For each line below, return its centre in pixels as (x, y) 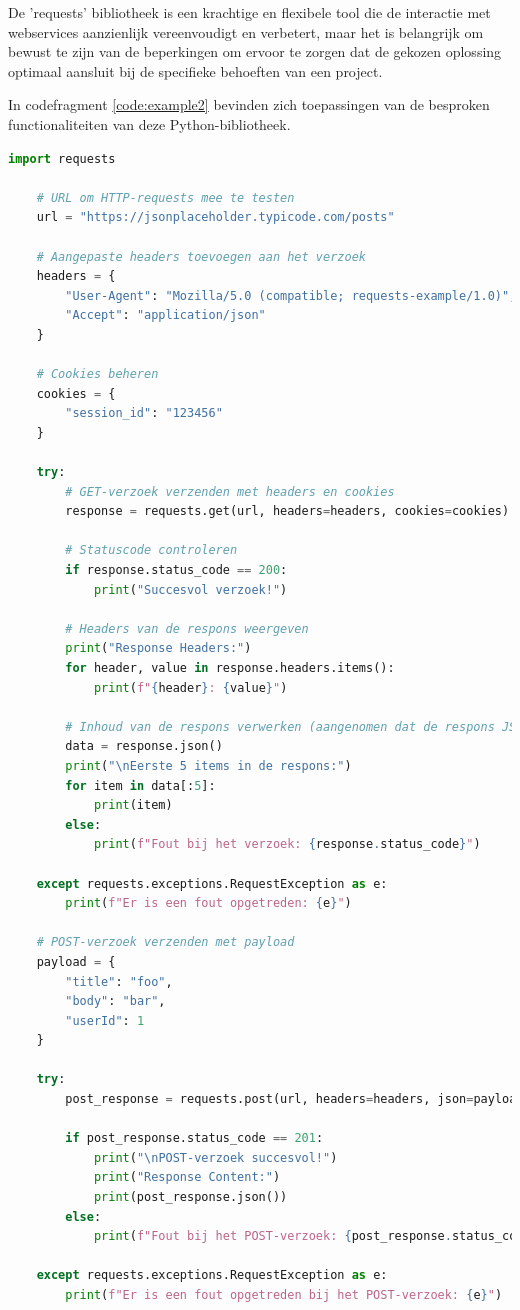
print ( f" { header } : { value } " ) (190, 687)
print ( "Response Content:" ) (187, 1177)
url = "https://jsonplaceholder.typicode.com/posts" (215, 217)
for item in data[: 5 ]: (140, 785)
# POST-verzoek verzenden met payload (165, 942)
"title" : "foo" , (119, 981)
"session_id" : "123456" (144, 413)
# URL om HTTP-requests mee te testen (165, 197)
